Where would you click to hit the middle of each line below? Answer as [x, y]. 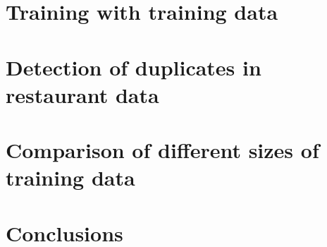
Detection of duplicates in [134, 67]
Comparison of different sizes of [162, 150]
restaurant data [82, 94]
